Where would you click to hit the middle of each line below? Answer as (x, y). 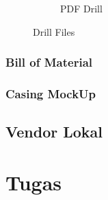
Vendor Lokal (54, 132)
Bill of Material (49, 62)
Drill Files (54, 31)
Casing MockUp (51, 93)
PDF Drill (81, 8)
